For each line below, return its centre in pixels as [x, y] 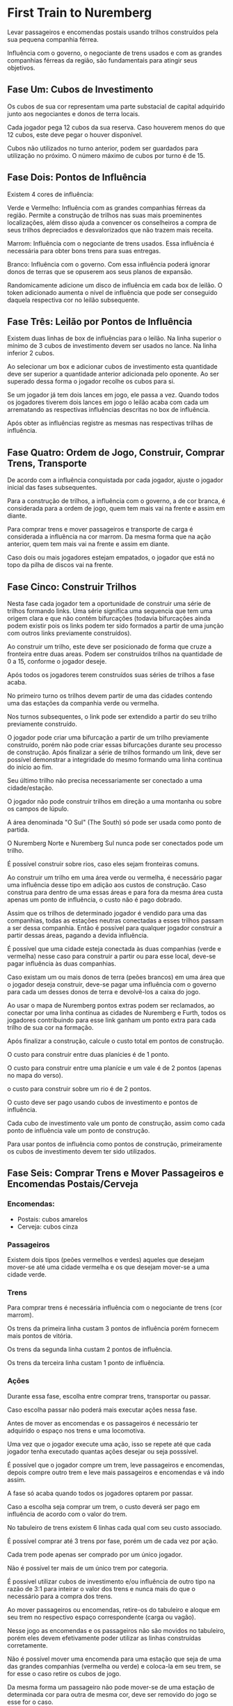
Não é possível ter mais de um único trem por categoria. [88, 1568]
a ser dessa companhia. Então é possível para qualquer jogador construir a [115, 928]
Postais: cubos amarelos [53, 1219]
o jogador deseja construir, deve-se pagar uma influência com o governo [112, 984]
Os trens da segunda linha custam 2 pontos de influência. [90, 1349]
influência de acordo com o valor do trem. [67, 1514]
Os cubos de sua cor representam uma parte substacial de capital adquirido [116, 106]
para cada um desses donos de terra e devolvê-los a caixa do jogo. [104, 992]
